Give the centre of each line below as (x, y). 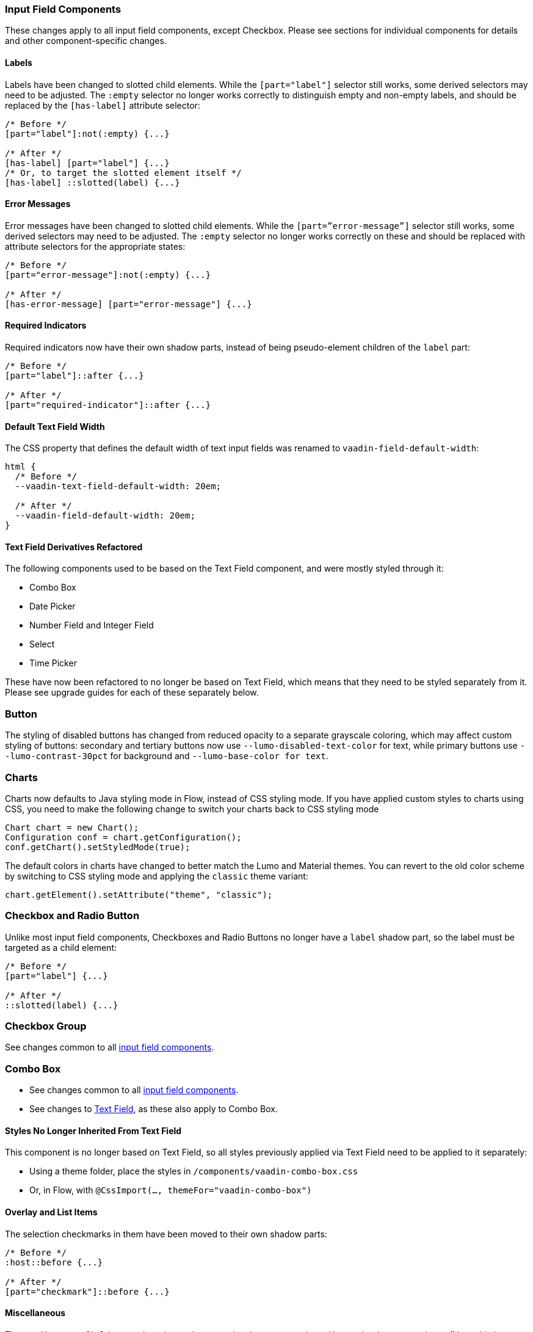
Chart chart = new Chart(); (72, 827)
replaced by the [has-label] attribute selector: (103, 105)
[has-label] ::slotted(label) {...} (92, 182)
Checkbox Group (46, 1026)
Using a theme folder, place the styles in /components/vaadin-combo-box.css (194, 1171)
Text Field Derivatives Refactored (74, 547)
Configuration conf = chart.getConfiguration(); (123, 837)
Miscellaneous (35, 1313)
